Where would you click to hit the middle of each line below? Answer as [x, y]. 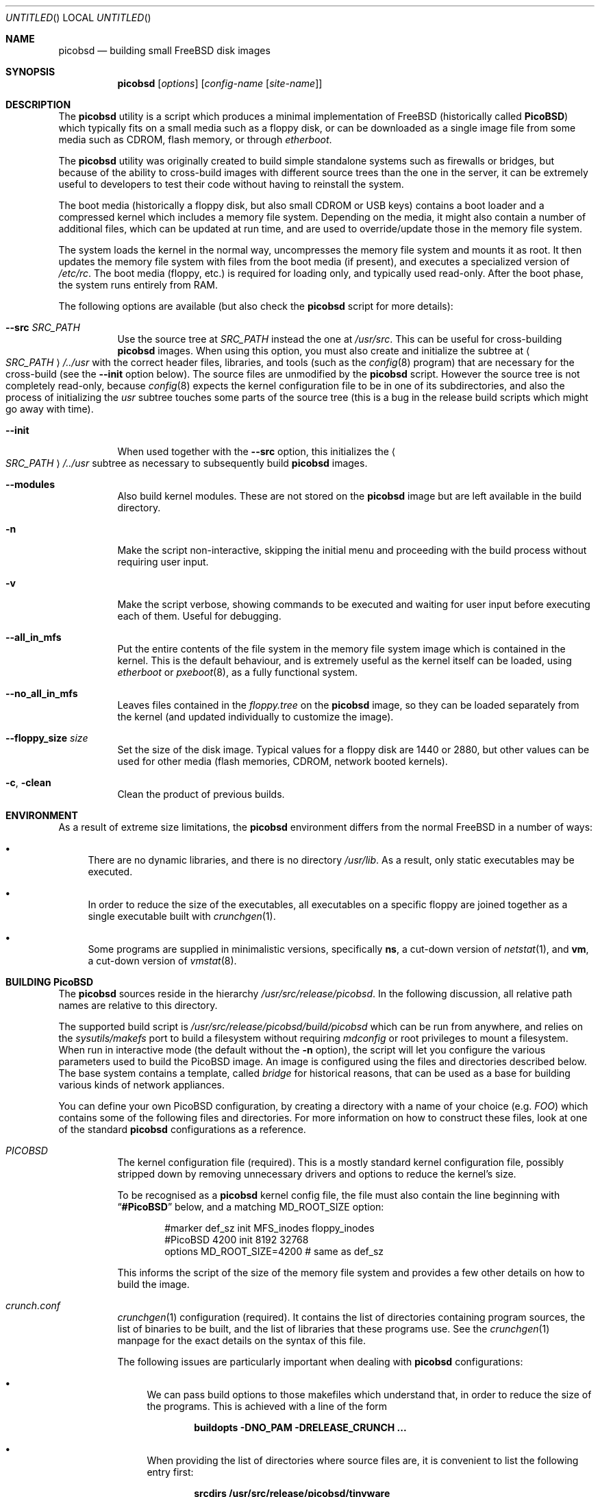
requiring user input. [163, 562]
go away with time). [50, 409]
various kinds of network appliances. [142, 1085]
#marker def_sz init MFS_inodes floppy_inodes [270, 1228]
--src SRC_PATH [43, 327]
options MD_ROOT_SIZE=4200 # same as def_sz [274, 1251]
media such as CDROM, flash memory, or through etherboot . [195, 139]
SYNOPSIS [30, 72]
